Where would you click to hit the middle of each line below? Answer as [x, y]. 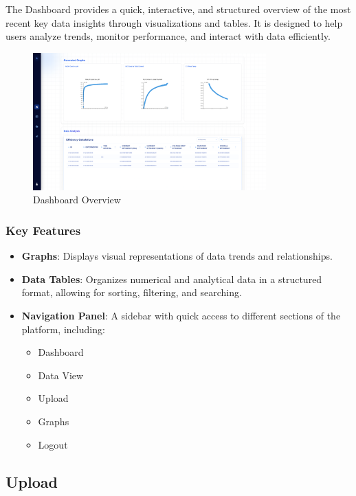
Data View [61, 375]
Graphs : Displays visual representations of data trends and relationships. [177, 256]
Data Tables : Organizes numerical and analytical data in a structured [172, 279]
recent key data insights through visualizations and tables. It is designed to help [174, 22]
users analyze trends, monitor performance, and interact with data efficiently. [168, 36]
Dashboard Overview [77, 200]
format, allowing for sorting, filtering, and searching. [132, 292]
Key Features [43, 230]
